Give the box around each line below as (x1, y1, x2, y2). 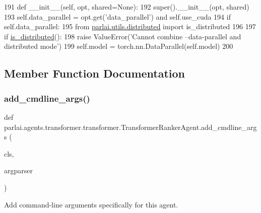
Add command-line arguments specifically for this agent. (4, 199, 178, 209)
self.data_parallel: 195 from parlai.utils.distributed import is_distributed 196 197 (4, 21, 256, 32)
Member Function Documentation (4, 65, 185, 81)
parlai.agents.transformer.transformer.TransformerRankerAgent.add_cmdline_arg (4, 121, 257, 132)
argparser (4, 165, 33, 176)
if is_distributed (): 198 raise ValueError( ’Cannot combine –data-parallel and (4, 31, 241, 41)
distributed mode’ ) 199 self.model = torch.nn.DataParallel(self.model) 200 (4, 41, 233, 51)
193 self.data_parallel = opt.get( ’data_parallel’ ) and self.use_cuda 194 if (4, 11, 231, 22)
